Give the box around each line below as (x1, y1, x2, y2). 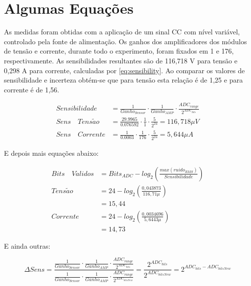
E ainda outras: (4, 240, 51, 251)
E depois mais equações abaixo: (4, 148, 99, 158)
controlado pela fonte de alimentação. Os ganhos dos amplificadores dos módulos (4, 36, 247, 46)
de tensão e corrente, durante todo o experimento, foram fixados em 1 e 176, (4, 46, 234, 56)
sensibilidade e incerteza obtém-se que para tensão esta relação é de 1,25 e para (4, 75, 243, 85)
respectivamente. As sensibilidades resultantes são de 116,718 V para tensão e (4, 55, 238, 65)
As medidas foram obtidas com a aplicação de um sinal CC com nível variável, (4, 27, 240, 37)
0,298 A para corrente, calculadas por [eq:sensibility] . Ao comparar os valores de (4, 65, 245, 75)
